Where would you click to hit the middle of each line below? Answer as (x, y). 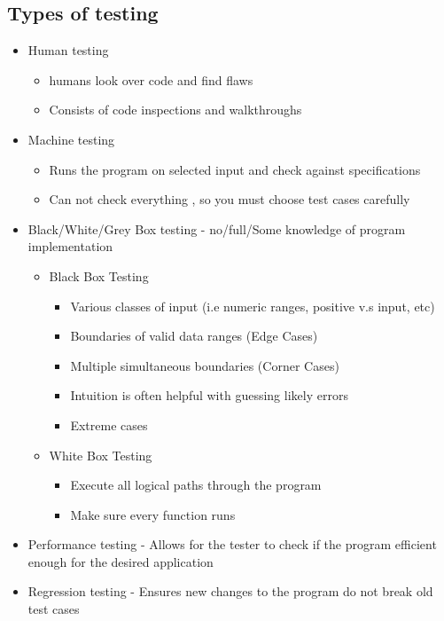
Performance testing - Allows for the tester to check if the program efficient (232, 544)
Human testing (68, 50)
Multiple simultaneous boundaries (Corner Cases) (205, 365)
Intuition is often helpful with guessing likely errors (209, 395)
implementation (70, 246)
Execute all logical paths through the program (196, 485)
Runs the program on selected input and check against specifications (235, 169)
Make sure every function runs (153, 514)
